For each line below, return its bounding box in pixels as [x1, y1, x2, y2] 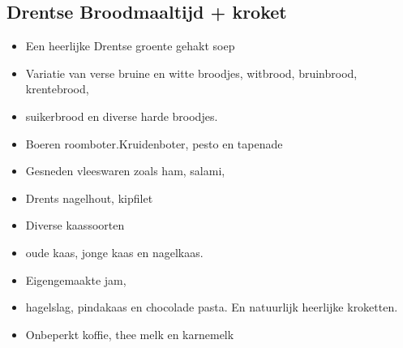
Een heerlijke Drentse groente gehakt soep [25, 37, 235, 54]
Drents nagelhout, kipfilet [25, 189, 153, 206]
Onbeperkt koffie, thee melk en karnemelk [25, 325, 234, 342]
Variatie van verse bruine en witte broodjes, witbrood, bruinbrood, [25, 64, 358, 81]
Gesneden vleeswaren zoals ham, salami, [25, 162, 225, 179]
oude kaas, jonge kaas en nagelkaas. [25, 243, 204, 260]
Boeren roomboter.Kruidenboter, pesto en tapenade [25, 135, 283, 152]
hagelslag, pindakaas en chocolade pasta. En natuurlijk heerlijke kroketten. [25, 299, 398, 316]
